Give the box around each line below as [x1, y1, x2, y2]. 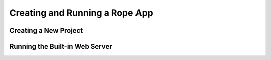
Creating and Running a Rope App [9, 7, 153, 18]
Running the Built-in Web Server [9, 42, 112, 51]
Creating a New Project [9, 26, 83, 35]
